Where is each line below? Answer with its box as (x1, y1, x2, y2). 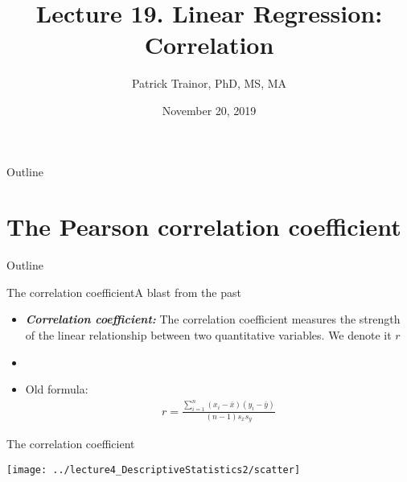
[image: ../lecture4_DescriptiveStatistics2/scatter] (6, 463, 301, 476)
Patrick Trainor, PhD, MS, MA (131, 75, 287, 92)
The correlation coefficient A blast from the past (6, 283, 241, 300)
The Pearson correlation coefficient (6, 210, 401, 243)
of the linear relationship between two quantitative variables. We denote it (25, 327, 392, 343)
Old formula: (25, 381, 88, 398)
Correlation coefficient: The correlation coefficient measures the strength (25, 311, 401, 328)
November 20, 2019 (162, 101, 257, 118)
